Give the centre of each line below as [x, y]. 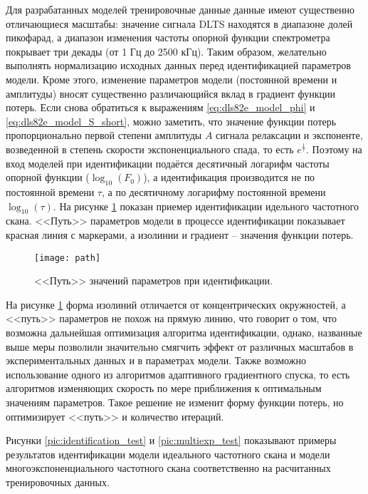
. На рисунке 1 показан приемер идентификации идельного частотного [206, 206]
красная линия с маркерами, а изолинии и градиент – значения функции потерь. [180, 234]
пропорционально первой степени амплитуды [104, 135]
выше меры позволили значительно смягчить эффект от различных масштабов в [180, 346]
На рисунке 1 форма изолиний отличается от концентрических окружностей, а [176, 304]
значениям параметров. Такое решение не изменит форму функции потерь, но [175, 402]
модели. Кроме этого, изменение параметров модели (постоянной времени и [172, 79]
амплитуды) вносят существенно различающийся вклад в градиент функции [170, 93]
